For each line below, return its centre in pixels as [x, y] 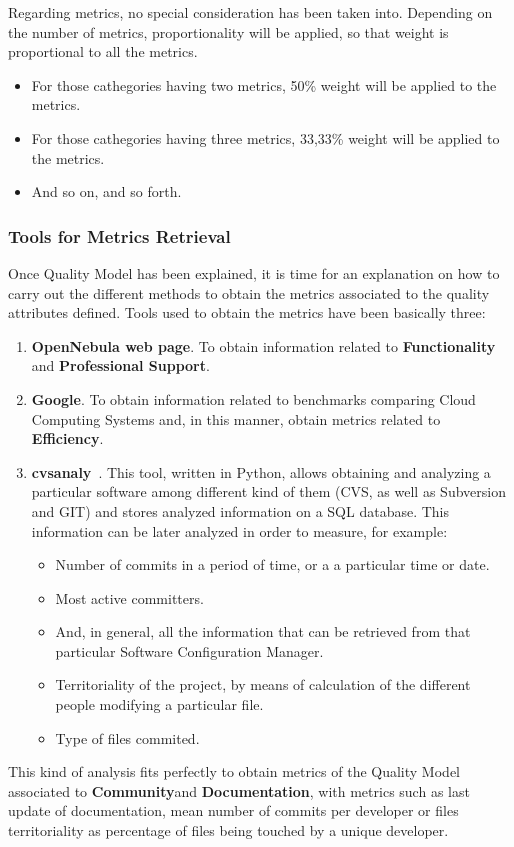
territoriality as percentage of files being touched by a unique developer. [228, 830]
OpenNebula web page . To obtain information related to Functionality [263, 345]
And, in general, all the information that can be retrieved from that [263, 631]
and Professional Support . [120, 365]
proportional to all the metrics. [103, 51]
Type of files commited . [127, 737]
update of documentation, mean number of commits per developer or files [233, 810]
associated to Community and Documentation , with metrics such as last [239, 790]
